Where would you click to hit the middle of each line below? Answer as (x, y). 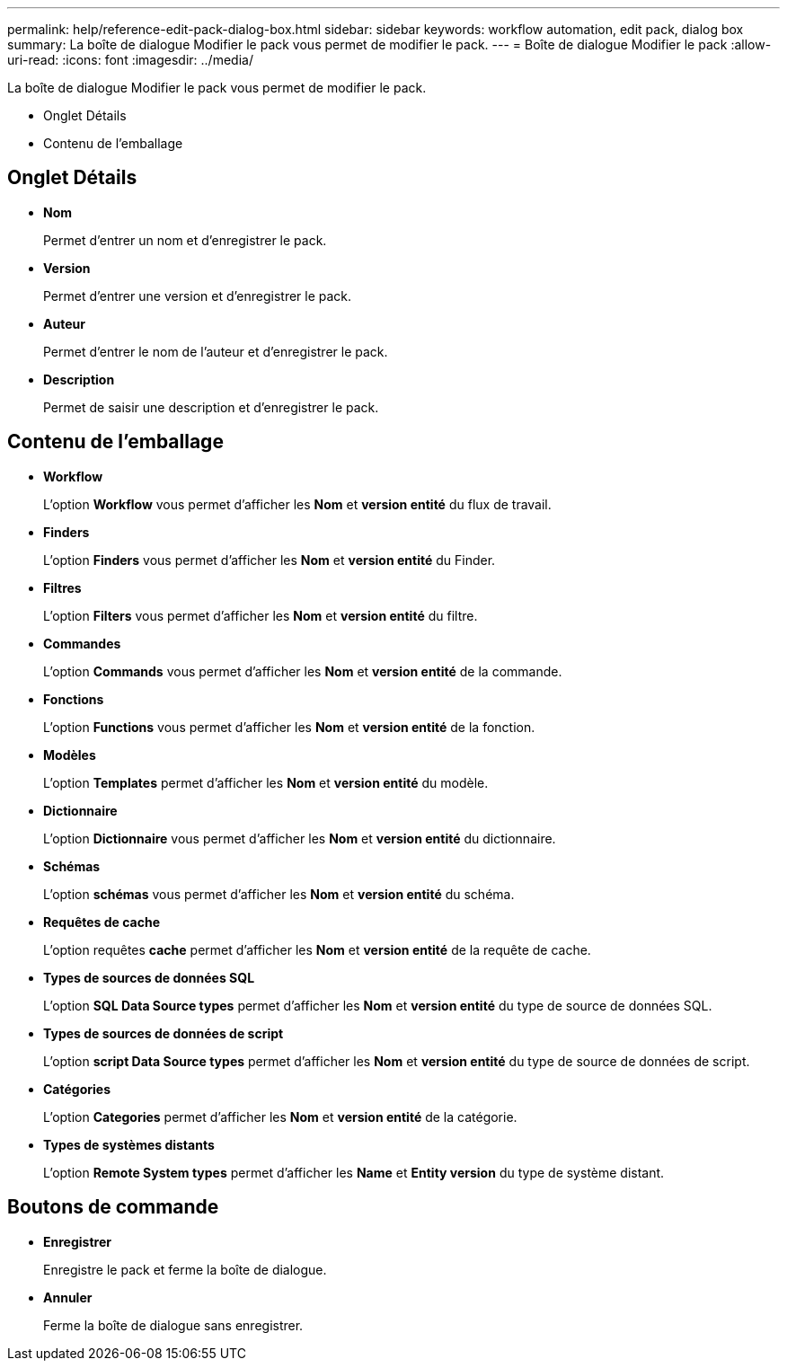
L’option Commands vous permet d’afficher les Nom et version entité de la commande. (303, 671)
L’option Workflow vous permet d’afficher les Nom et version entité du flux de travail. (297, 504)
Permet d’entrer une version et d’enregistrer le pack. (198, 296)
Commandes (82, 643)
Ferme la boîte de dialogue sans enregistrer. (173, 1325)
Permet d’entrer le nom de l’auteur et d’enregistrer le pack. (216, 351)
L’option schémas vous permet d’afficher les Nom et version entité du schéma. (279, 894)
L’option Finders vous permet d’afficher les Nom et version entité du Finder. (270, 560)
